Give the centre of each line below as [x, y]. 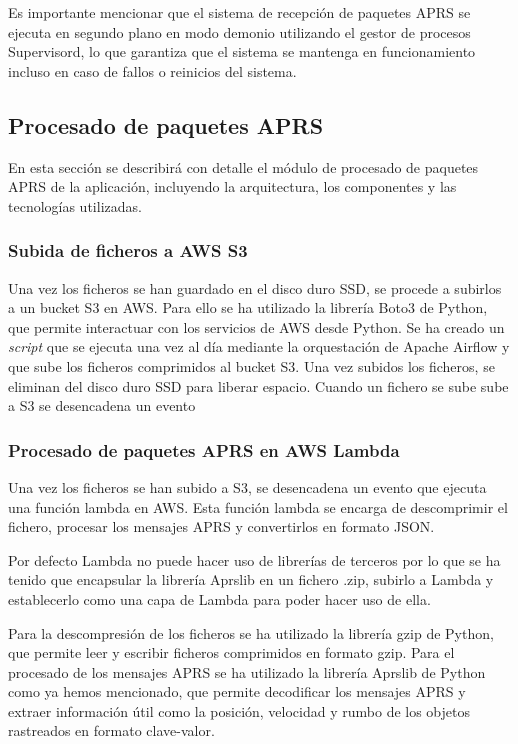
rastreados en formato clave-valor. [111, 730]
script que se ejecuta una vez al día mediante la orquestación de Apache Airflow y [259, 346]
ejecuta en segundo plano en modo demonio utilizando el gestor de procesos [239, 31]
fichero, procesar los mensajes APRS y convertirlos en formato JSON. [221, 526]
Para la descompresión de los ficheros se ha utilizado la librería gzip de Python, [251, 632]
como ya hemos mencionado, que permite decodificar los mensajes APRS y [237, 691]
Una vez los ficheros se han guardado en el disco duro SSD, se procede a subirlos [255, 287]
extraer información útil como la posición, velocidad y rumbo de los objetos [239, 710]
